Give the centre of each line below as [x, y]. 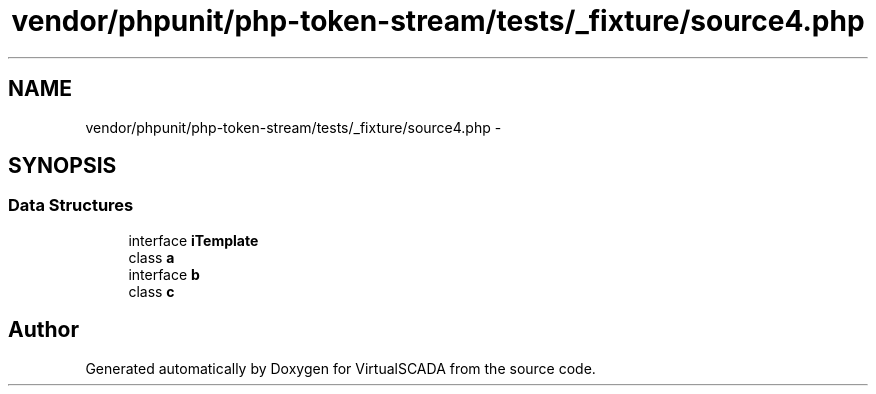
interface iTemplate [193, 240]
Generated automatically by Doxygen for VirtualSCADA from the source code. [340, 368]
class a [151, 257]
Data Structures [71, 205]
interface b [164, 274]
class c [151, 291]
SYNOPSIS [62, 166]
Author [43, 330]
